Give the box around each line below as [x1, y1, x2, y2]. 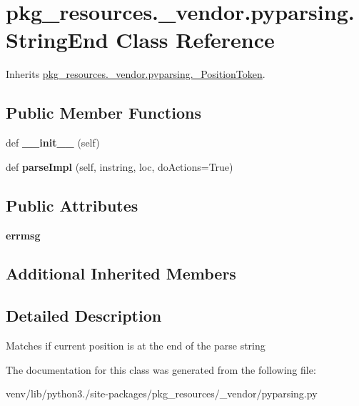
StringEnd [6, 25, 108, 54]
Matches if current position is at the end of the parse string [6, 338, 266, 353]
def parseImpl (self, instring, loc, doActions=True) [6, 159, 233, 174]
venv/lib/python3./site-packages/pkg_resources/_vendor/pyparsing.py [6, 386, 318, 401]
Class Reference [116, 25, 275, 54]
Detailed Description [6, 304, 162, 327]
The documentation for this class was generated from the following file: [6, 362, 316, 377]
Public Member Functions [6, 101, 201, 124]
